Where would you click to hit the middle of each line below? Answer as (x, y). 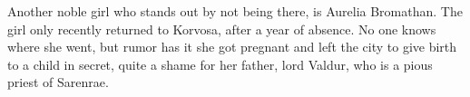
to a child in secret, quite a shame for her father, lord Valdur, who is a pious (220, 64)
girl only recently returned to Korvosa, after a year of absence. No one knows (222, 29)
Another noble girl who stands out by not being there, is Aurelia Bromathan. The (235, 11)
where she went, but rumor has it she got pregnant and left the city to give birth (232, 47)
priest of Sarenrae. (58, 82)
